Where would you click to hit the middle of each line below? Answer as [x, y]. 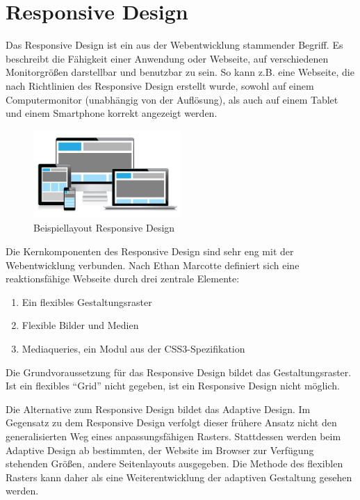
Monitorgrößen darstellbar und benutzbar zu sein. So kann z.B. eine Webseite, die [180, 72]
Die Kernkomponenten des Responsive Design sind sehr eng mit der [150, 251]
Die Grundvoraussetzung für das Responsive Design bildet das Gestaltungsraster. [179, 372]
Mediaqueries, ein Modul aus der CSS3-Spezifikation [133, 348]
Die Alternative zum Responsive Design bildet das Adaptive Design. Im [158, 409]
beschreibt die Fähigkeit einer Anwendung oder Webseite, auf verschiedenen [167, 58]
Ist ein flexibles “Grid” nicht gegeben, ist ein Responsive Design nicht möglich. [173, 386]
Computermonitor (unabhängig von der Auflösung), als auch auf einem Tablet [172, 99]
